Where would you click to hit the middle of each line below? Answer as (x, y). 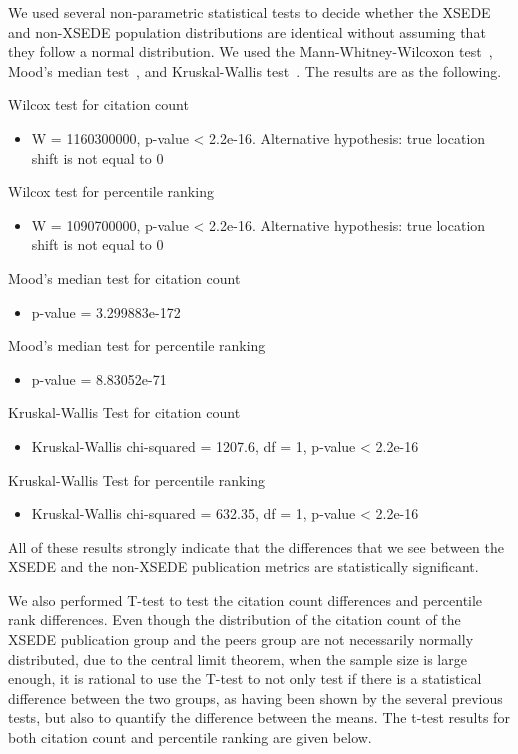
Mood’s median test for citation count (124, 277)
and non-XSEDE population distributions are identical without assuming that (247, 31)
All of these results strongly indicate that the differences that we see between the (256, 546)
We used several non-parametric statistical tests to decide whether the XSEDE (249, 12)
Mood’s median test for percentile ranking (137, 345)
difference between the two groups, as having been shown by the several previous (255, 697)
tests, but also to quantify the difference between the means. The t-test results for (259, 717)
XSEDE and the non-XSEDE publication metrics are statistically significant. (243, 566)
